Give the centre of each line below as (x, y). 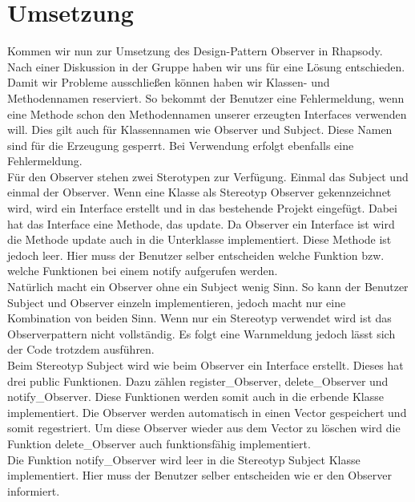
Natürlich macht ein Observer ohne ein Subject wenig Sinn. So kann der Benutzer (208, 287)
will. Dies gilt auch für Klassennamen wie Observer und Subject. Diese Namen (200, 130)
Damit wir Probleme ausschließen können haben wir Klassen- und (169, 82)
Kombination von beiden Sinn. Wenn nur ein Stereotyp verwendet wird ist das (199, 318)
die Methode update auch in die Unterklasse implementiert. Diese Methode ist (199, 239)
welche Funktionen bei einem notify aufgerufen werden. (143, 271)
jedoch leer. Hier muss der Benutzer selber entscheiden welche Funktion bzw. (196, 255)
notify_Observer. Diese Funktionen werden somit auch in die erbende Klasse (195, 397)
